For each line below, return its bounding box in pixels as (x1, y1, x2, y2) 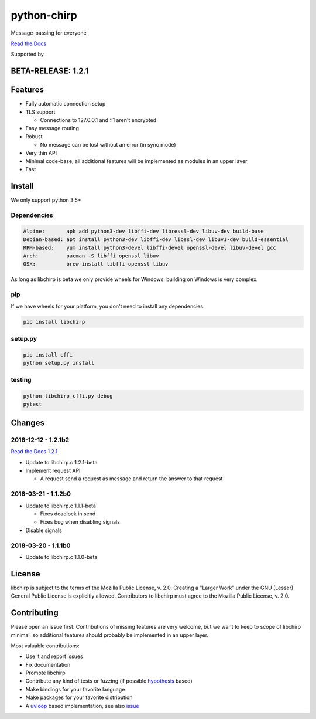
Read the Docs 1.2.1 (11, 448, 58, 455)
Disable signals (25, 527, 63, 534)
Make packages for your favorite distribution (25, 694, 133, 701)
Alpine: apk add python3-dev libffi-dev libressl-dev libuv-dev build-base (23, 228, 265, 235)
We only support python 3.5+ (11, 196, 81, 204)
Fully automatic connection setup (25, 100, 106, 107)
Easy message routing (25, 125, 79, 132)
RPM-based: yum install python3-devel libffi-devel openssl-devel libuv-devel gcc (23, 244, 276, 251)
